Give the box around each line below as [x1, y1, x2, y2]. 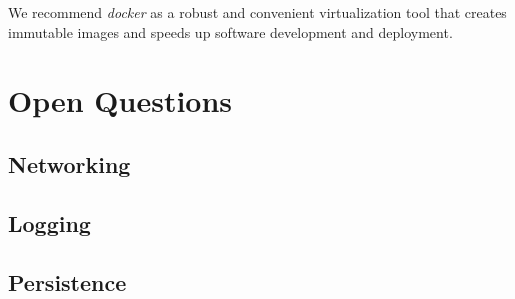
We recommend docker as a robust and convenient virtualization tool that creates [8, 2, 507, 22]
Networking [8, 148, 131, 179]
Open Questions [8, 80, 233, 121]
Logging [8, 207, 91, 238]
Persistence [8, 266, 127, 297]
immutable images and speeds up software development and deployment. [8, 21, 453, 42]
